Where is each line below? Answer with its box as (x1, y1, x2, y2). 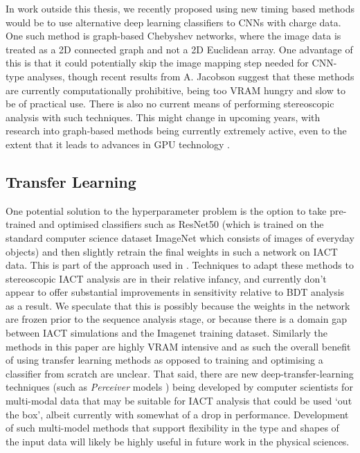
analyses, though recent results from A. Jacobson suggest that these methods (27, 69, 354, 83)
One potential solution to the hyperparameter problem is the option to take (6, 203, 327, 217)
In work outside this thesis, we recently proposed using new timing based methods (6, 1, 354, 15)
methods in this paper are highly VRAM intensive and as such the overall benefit (6, 339, 351, 353)
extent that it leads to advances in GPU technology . (6, 136, 231, 151)
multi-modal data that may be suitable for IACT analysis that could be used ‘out (6, 393, 352, 408)
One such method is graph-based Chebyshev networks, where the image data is (6, 28, 341, 43)
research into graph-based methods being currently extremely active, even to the (6, 123, 347, 138)
